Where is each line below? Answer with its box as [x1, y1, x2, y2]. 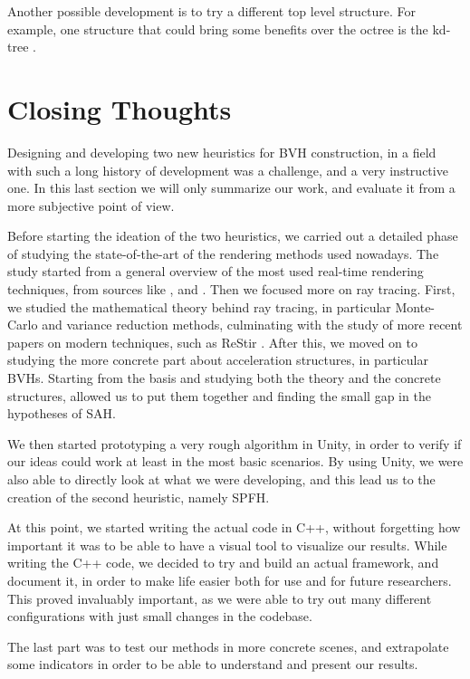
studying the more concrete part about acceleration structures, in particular [7, 350, 428, 369]
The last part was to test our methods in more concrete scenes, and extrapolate [7, 636, 449, 655]
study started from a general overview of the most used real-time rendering [7, 262, 424, 281]
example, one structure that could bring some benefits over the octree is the [7, 19, 428, 38]
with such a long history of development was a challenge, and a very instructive [7, 160, 448, 179]
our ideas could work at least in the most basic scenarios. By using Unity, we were [7, 452, 464, 471]
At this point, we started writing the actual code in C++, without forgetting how [7, 518, 461, 537]
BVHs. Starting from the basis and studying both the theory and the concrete [7, 368, 441, 387]
